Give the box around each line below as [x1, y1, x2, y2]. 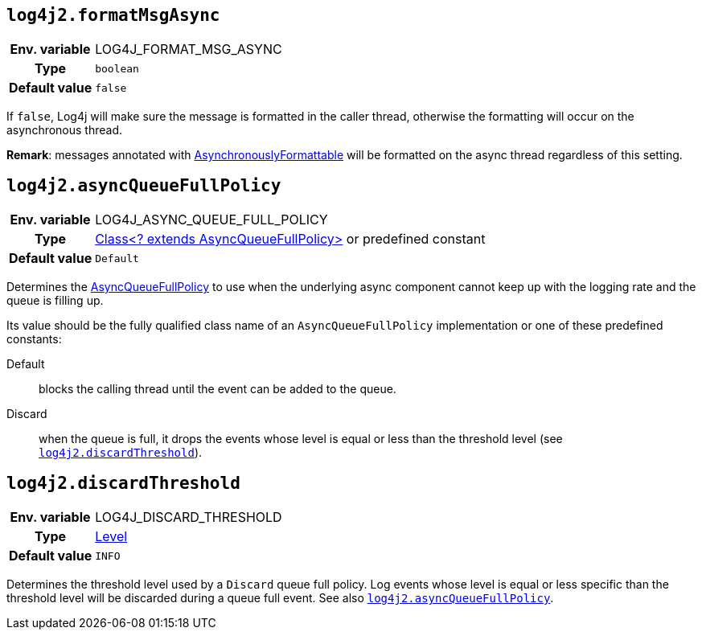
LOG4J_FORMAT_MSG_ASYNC [95, 41, 282, 58]
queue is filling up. [6, 293, 104, 308]
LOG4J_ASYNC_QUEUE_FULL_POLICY [95, 211, 328, 228]
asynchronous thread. [6, 123, 123, 137]
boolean [95, 62, 139, 75]
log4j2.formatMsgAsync [6, 6, 220, 25]
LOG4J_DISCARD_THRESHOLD [95, 509, 282, 526]
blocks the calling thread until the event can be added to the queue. [39, 382, 396, 396]
